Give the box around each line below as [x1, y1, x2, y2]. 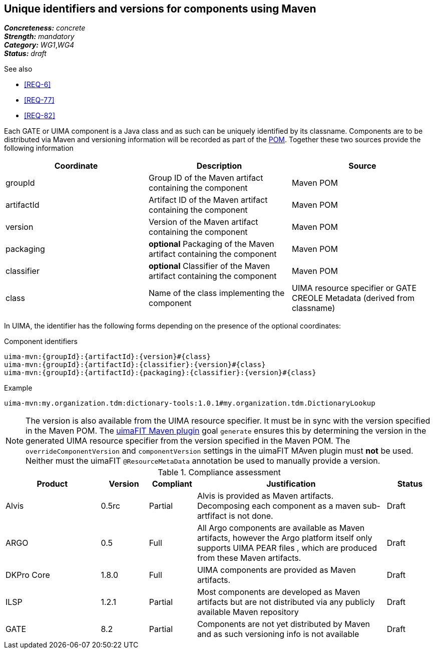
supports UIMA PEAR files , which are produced [197, 543, 377, 553]
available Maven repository [197, 607, 299, 617]
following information [4, 144, 74, 153]
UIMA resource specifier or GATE [291, 283, 417, 293]
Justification [266, 479, 316, 489]
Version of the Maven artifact [148, 217, 258, 227]
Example [4, 384, 33, 393]
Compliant [152, 479, 192, 489]
